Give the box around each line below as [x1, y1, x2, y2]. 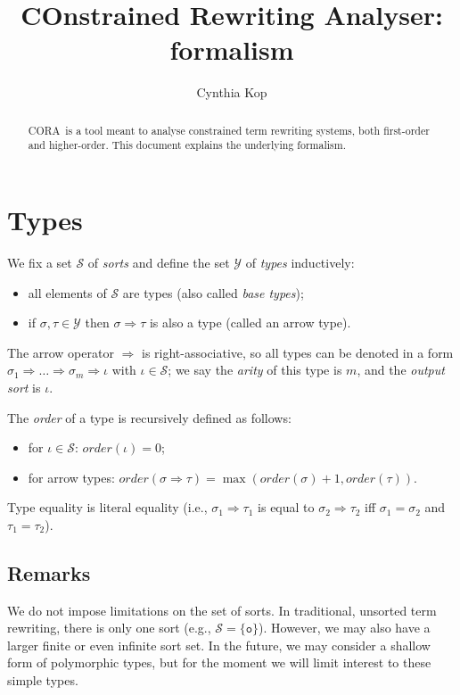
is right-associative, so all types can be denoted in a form [142, 343, 454, 361]
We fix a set [7, 252, 72, 271]
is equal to [258, 498, 315, 517]
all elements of [28, 283, 107, 302]
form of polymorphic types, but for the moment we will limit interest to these [7, 653, 431, 672]
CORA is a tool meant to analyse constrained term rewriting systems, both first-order [28, 122, 430, 137]
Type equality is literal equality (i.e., [7, 498, 208, 517]
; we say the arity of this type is [168, 360, 342, 379]
